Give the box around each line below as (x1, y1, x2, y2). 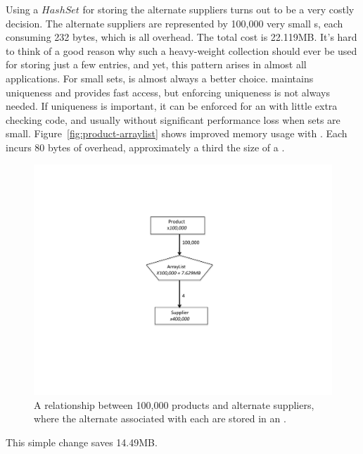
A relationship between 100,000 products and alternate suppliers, (34, 397, 314, 412)
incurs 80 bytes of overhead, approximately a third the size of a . (6, 139, 285, 154)
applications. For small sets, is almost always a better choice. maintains (6, 70, 314, 85)
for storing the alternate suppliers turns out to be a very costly (82, 2, 355, 16)
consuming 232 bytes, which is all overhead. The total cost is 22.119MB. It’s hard (6, 30, 357, 44)
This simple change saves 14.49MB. (6, 434, 158, 449)
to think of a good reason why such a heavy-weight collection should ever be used (6, 43, 357, 58)
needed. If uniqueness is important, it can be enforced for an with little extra (6, 99, 338, 113)
